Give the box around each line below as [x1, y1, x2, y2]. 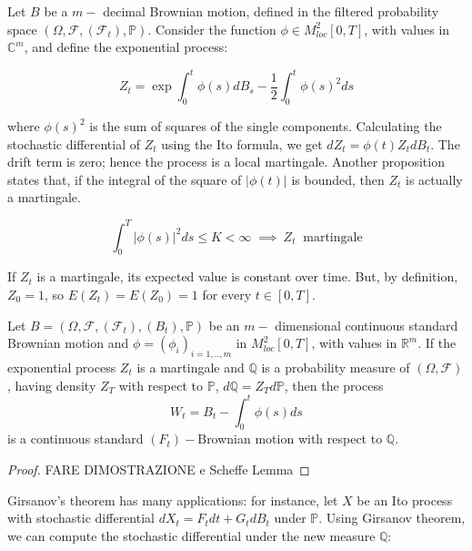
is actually [406, 169, 463, 189]
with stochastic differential [7, 508, 155, 527]
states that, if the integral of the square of [7, 169, 242, 189]
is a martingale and [136, 357, 245, 376]
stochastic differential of [7, 134, 141, 153]
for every [202, 284, 252, 303]
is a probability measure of [261, 357, 410, 376]
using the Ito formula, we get [161, 134, 323, 153]
